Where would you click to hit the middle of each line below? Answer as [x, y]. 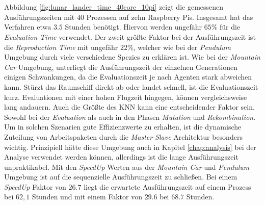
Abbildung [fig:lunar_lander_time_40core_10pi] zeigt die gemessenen [114, 7]
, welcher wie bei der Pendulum [182, 47]
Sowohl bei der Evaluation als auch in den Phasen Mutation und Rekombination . [130, 117]
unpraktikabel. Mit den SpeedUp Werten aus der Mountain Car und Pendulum [127, 166]
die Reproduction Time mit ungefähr [61, 47]
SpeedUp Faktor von [35, 186]
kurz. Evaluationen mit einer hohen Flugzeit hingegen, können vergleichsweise [126, 97]
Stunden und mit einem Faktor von [87, 197]
